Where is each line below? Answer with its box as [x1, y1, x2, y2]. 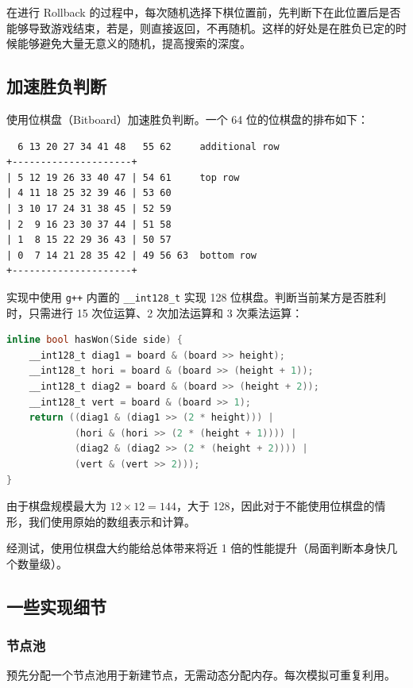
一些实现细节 [6, 594, 106, 618]
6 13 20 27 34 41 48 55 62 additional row [17, 140, 280, 152]
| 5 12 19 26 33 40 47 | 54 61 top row [6, 171, 240, 183]
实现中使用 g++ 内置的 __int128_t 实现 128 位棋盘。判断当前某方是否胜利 [6, 288, 387, 305]
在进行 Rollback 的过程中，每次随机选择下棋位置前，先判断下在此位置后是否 [6, 4, 401, 20]
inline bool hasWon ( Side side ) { [6, 334, 183, 346]
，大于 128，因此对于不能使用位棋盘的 [176, 498, 375, 514]
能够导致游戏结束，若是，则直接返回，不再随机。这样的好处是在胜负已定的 [6, 19, 396, 36]
